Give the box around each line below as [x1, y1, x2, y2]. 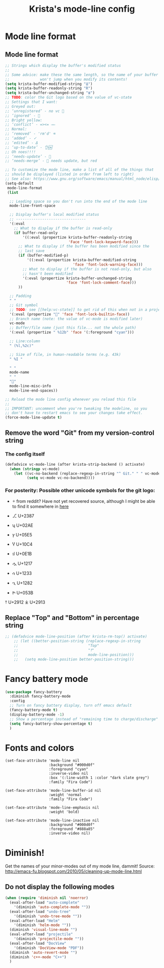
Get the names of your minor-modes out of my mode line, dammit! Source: [5, 863, 155, 869]
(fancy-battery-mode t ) [9, 708, 58, 713]
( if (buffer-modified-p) [18, 253, 69, 258]
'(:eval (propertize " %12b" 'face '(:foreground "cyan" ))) [9, 330, 134, 335]
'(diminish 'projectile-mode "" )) [14, 936, 84, 942]
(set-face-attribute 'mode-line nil [5, 758, 80, 763]
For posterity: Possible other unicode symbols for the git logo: [5, 487, 155, 494]
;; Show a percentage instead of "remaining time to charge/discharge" [9, 717, 159, 721]
